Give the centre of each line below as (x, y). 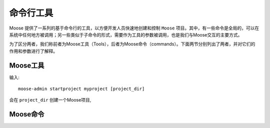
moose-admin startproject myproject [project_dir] (81, 89)
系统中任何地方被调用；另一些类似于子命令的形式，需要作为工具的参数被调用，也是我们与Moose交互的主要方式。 (126, 34)
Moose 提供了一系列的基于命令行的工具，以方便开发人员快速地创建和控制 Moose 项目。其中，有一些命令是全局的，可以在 (134, 28)
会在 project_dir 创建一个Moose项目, (50, 100)
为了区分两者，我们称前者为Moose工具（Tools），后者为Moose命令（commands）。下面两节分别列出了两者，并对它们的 (132, 44)
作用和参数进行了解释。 (33, 51)
